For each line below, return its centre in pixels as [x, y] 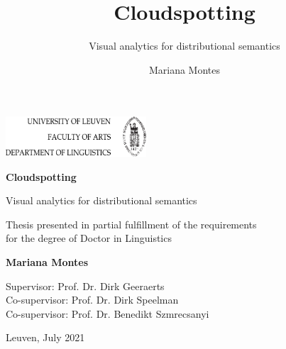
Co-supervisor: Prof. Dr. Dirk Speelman [92, 300]
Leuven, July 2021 [45, 337]
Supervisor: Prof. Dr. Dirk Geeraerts [85, 286]
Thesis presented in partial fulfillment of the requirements [131, 224]
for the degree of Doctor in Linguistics [89, 238]
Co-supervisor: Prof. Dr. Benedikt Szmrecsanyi [108, 313]
